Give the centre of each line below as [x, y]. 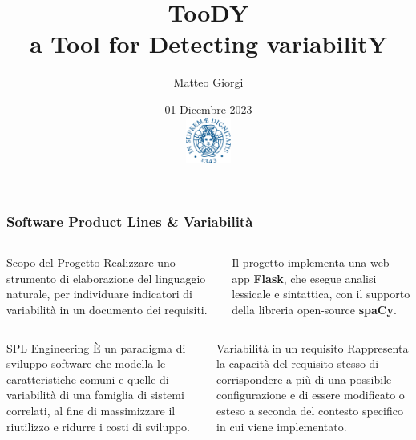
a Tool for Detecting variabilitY [208, 44]
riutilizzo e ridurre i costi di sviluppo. [99, 426]
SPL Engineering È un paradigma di [96, 347]
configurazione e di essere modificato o [311, 395]
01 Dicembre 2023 [208, 109]
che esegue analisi [333, 278]
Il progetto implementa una [299, 262]
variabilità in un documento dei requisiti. [107, 309]
